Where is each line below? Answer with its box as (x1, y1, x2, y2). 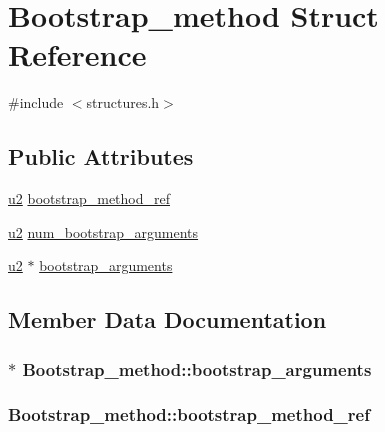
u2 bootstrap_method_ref (8, 188, 170, 209)
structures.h (86, 92, 160, 113)
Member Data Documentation (8, 304, 327, 335)
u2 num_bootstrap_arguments (8, 221, 199, 242)
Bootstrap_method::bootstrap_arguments (22, 356, 372, 381)
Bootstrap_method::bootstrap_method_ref (8, 402, 370, 427)
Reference (8, 34, 147, 75)
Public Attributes (8, 141, 194, 172)
